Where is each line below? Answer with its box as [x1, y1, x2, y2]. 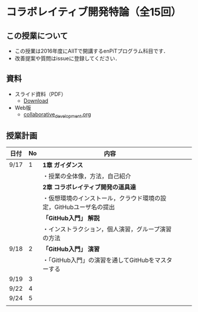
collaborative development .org [23, 110, 91, 119]
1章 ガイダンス [42, 161, 84, 169]
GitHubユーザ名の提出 [54, 203, 115, 211]
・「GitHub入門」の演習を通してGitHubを [42, 256, 155, 264]
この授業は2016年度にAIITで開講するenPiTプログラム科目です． [14, 48, 169, 54]
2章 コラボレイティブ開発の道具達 [42, 183, 137, 192]
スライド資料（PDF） [14, 90, 67, 97]
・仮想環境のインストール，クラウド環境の [42, 194, 161, 202]
